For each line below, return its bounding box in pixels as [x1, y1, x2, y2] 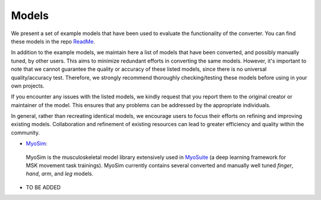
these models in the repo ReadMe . [11, 37, 95, 45]
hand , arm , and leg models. [26, 170, 93, 177]
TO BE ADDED [26, 183, 61, 190]
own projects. [11, 82, 45, 89]
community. [11, 129, 40, 136]
